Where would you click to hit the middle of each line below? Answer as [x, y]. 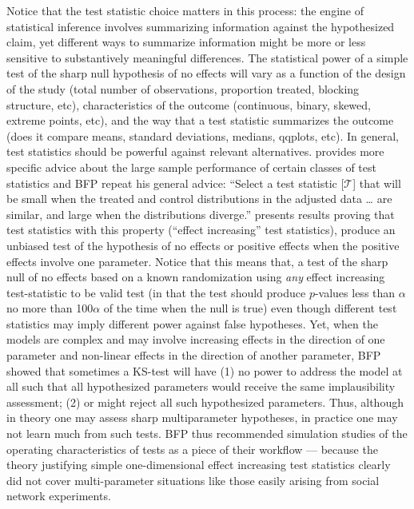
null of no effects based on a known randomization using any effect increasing [196, 277]
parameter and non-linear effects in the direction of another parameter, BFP [194, 355]
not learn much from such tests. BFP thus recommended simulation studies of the [207, 433]
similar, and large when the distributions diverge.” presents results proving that [201, 214]
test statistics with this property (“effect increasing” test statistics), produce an [201, 230]
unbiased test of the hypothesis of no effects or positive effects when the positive [203, 245]
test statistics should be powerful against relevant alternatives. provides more [195, 151]
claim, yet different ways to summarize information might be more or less [186, 42]
